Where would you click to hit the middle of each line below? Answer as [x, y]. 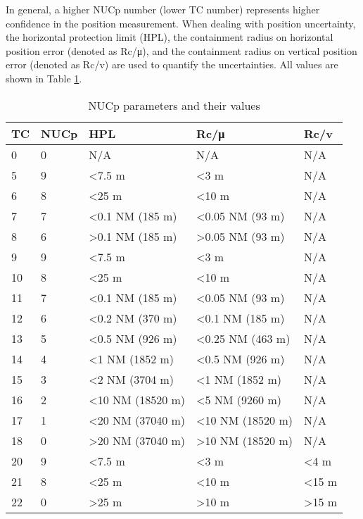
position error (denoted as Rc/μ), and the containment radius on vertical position [181, 50]
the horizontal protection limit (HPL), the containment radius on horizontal [170, 37]
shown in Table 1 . [44, 78]
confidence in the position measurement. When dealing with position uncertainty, [181, 23]
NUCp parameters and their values [174, 105]
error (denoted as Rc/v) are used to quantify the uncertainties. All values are [172, 64]
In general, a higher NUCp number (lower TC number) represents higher [163, 9]
